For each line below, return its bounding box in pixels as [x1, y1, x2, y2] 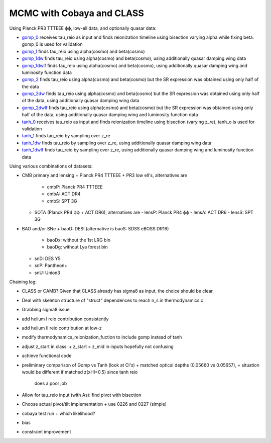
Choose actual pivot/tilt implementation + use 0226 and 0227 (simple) [22, 401, 167, 407]
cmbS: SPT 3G [47, 198, 77, 204]
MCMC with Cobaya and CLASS [9, 8, 144, 19]
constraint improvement [22, 429, 71, 435]
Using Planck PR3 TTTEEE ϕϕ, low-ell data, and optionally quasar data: [9, 25, 157, 31]
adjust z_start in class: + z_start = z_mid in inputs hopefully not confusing [22, 343, 174, 349]
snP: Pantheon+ [34, 262, 68, 269]
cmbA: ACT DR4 [47, 191, 81, 197]
